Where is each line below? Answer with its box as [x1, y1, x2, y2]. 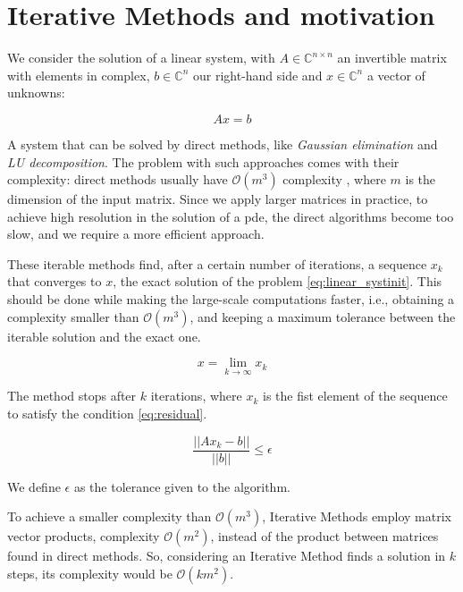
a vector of [366, 65, 425, 84]
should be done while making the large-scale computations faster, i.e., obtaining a [7, 290, 455, 309]
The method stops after [7, 386, 137, 405]
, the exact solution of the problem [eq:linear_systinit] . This [113, 272, 442, 291]
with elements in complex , [7, 65, 150, 84]
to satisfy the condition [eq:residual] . [7, 404, 207, 423]
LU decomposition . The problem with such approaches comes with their [7, 152, 400, 171]
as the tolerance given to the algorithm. [73, 477, 290, 495]
